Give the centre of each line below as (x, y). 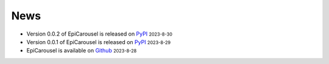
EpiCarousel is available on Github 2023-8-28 (82, 51)
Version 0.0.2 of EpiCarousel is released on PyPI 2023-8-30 (100, 34)
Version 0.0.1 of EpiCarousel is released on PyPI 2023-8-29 (98, 42)
